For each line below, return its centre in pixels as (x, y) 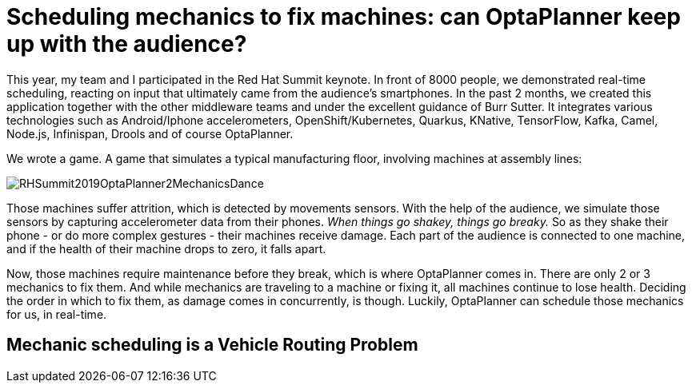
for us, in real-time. (57, 314)
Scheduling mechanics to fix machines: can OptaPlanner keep (344, 17)
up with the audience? (127, 44)
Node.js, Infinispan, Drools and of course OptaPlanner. (150, 133)
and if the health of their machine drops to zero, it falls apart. (166, 248)
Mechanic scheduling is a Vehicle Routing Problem (212, 345)
